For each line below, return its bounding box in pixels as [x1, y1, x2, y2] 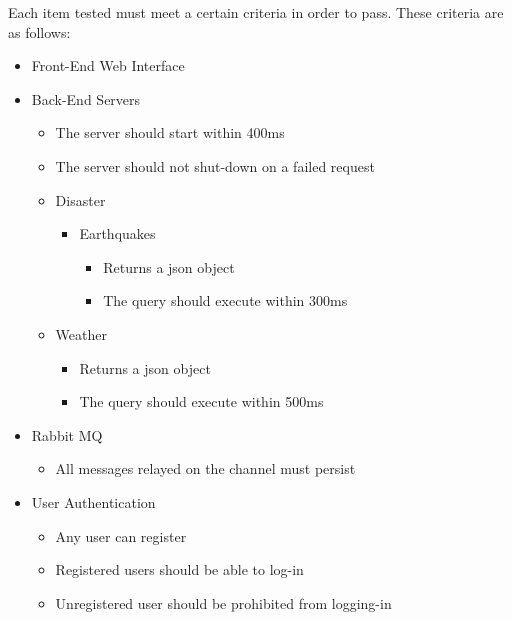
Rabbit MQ [31, 424, 103, 445]
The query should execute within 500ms [79, 391, 324, 412]
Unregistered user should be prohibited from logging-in [55, 592, 392, 613]
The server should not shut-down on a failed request [55, 155, 375, 176]
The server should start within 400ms [55, 122, 285, 143]
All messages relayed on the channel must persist [55, 458, 356, 479]
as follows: [8, 21, 71, 42]
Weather [55, 323, 107, 344]
